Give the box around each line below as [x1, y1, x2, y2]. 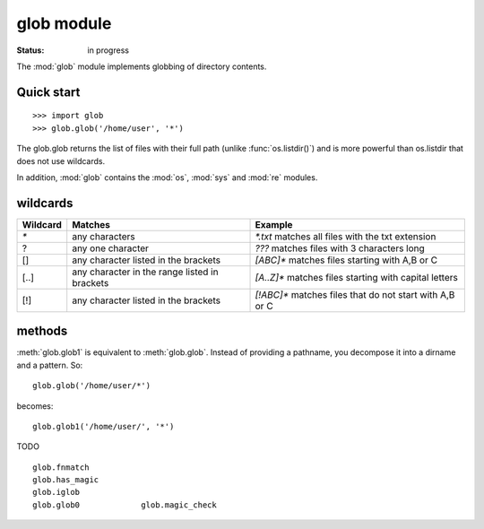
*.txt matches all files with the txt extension [255, 230, 436, 242]
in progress [87, 45, 130, 56]
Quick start [16, 84, 81, 100]
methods [16, 324, 68, 339]
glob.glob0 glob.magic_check [32, 499, 217, 510]
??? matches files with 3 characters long [255, 242, 425, 255]
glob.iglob [32, 487, 81, 498]
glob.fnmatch [32, 462, 90, 473]
